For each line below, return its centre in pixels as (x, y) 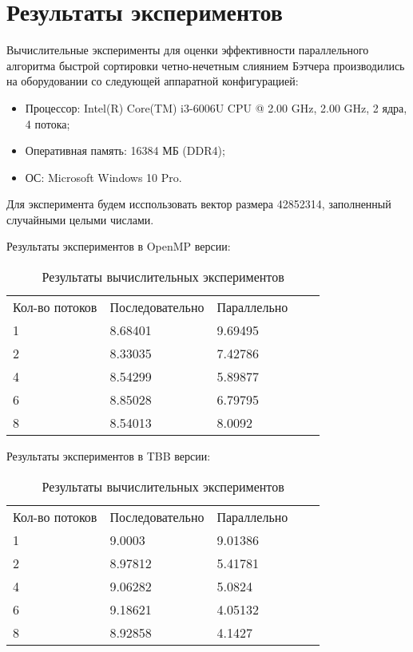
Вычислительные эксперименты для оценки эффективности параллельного (188, 50)
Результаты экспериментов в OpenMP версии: (119, 246)
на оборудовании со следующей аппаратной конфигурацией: (153, 81)
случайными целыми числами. (80, 219)
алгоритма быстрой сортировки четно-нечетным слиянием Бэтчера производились (206, 65)
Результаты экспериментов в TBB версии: (109, 456)
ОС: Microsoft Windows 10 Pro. (103, 177)
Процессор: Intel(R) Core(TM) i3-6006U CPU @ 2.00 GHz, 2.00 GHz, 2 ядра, (216, 107)
